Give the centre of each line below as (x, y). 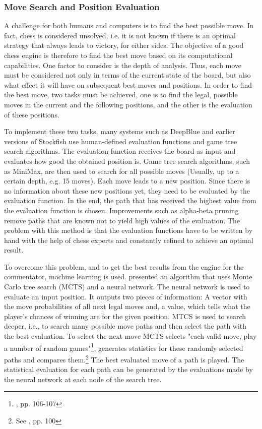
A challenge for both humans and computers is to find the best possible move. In (129, 25)
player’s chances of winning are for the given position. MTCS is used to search (125, 316)
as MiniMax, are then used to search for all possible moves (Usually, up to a (122, 171)
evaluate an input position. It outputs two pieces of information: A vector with (126, 296)
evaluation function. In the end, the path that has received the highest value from (130, 200)
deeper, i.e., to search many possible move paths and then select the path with (125, 326)
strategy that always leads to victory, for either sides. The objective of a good (124, 45)
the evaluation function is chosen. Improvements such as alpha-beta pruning (121, 210)
